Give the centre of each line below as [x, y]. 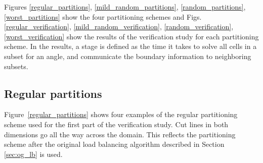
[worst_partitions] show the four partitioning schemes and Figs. [103, 16]
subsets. [16, 66]
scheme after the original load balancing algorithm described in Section [114, 144]
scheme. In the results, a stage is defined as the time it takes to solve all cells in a [130, 46]
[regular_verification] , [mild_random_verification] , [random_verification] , [119, 26]
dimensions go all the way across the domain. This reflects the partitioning [120, 134]
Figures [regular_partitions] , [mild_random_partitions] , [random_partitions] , [125, 7]
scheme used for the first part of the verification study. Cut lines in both [116, 124]
